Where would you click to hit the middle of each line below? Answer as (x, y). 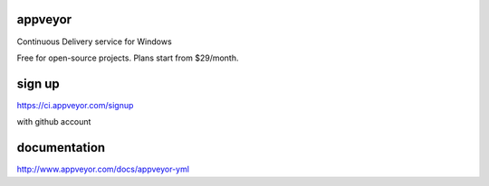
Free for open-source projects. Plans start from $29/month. (128, 58)
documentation (61, 148)
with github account (54, 122)
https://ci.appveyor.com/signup (75, 105)
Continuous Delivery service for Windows (94, 42)
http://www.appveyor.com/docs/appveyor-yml (103, 169)
